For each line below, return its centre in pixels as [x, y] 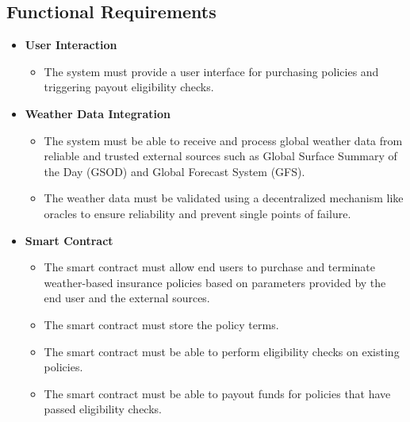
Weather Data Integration [98, 113]
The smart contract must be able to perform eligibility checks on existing [222, 351]
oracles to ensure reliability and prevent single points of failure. [197, 213]
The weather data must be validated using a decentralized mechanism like [224, 198]
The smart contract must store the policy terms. [161, 324]
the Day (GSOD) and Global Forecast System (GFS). [174, 171]
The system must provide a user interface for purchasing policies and [211, 71]
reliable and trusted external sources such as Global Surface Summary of [220, 156]
